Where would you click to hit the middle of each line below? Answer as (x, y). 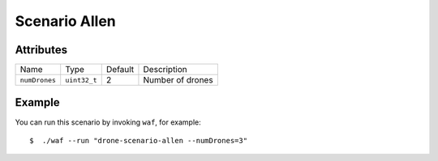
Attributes (41, 50)
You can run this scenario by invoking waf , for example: (108, 122)
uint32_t (81, 80)
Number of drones (178, 80)
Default (120, 70)
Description (165, 70)
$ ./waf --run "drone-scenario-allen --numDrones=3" (138, 140)
